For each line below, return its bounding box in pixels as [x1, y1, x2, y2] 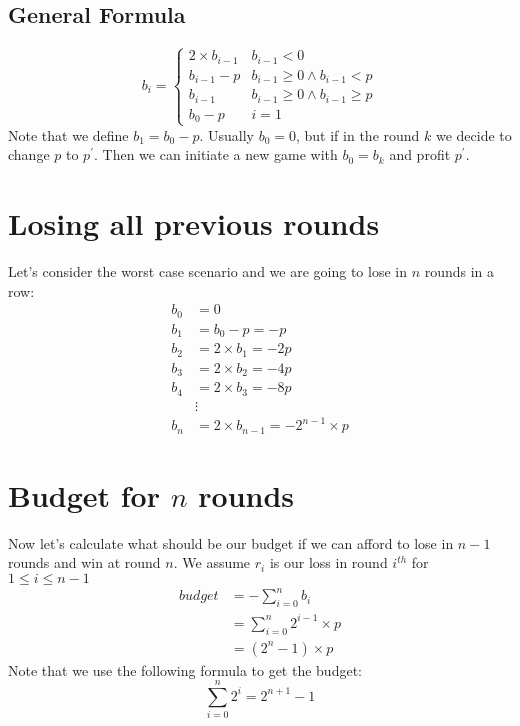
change [8, 144, 50, 165]
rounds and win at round [8, 552, 161, 573]
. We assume [173, 552, 251, 573]
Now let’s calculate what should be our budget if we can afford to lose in [8, 532, 454, 553]
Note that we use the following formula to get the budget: [8, 659, 362, 680]
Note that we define [8, 124, 129, 145]
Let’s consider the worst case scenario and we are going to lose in [8, 260, 407, 281]
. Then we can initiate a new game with [93, 144, 338, 165]
